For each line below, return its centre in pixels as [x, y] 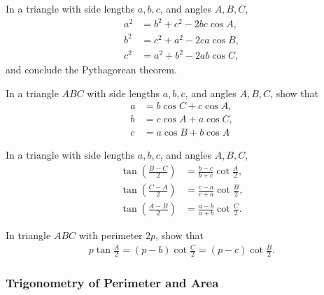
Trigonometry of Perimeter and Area [112, 283]
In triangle [28, 235]
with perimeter [111, 235]
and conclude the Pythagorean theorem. [91, 70]
